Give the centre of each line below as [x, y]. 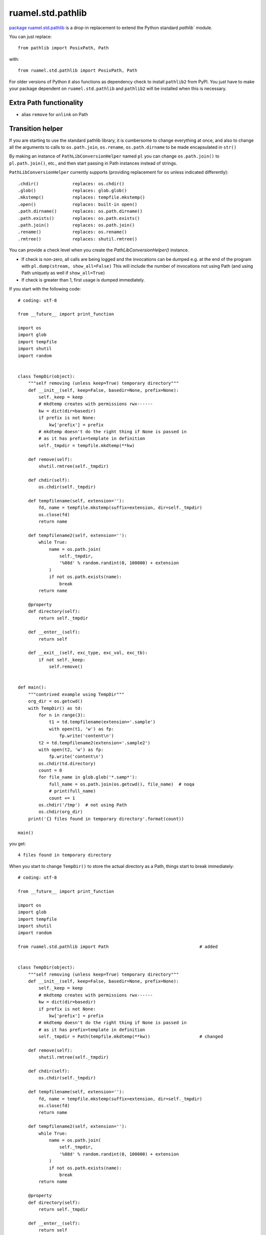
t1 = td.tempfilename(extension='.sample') [102, 722]
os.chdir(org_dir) [61, 812]
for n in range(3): [62, 715]
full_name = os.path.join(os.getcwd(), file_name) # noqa [122, 784]
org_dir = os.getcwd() [55, 701]
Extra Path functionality [46, 103]
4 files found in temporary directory [65, 855]
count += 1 [62, 798]
